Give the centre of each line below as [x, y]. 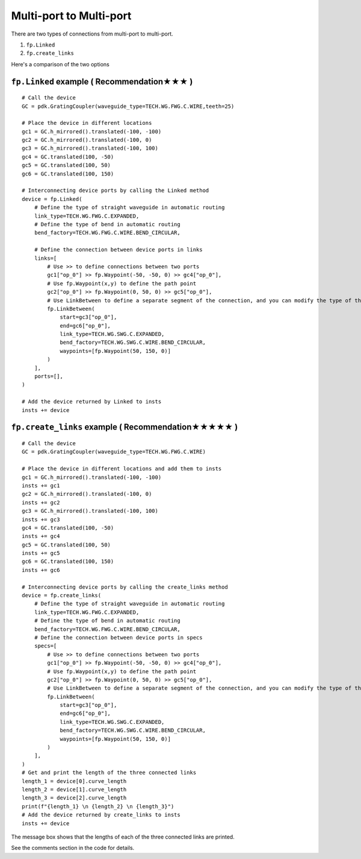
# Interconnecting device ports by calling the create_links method [125, 587]
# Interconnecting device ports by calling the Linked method [116, 191]
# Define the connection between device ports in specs [118, 637]
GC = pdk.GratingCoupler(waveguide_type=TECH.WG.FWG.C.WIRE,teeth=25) [128, 106]
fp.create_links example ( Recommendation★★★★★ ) [125, 427]
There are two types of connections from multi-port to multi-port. [92, 34]
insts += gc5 [41, 553]
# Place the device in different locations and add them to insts [122, 469]
